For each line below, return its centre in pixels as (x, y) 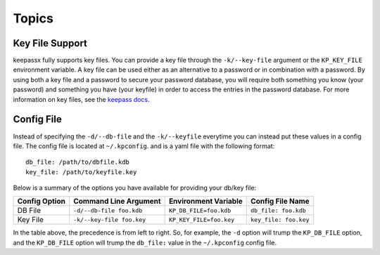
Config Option (42, 202)
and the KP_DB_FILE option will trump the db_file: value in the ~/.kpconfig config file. (145, 242)
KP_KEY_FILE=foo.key (202, 220)
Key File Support (50, 43)
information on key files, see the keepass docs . (82, 99)
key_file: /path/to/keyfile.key (81, 172)
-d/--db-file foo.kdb (108, 210)
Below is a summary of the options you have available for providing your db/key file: (135, 188)
